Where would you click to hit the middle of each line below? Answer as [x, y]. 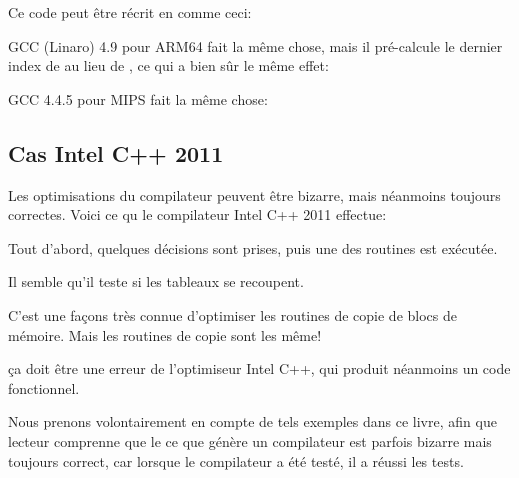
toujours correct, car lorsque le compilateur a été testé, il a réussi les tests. [236, 460]
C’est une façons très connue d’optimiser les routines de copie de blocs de [232, 314]
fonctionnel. [44, 387]
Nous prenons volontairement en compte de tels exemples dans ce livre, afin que [252, 421]
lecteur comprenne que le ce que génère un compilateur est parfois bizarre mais [250, 440]
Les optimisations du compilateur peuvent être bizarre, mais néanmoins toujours [254, 194]
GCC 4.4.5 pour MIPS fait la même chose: [138, 98]
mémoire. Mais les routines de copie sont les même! [165, 334]
